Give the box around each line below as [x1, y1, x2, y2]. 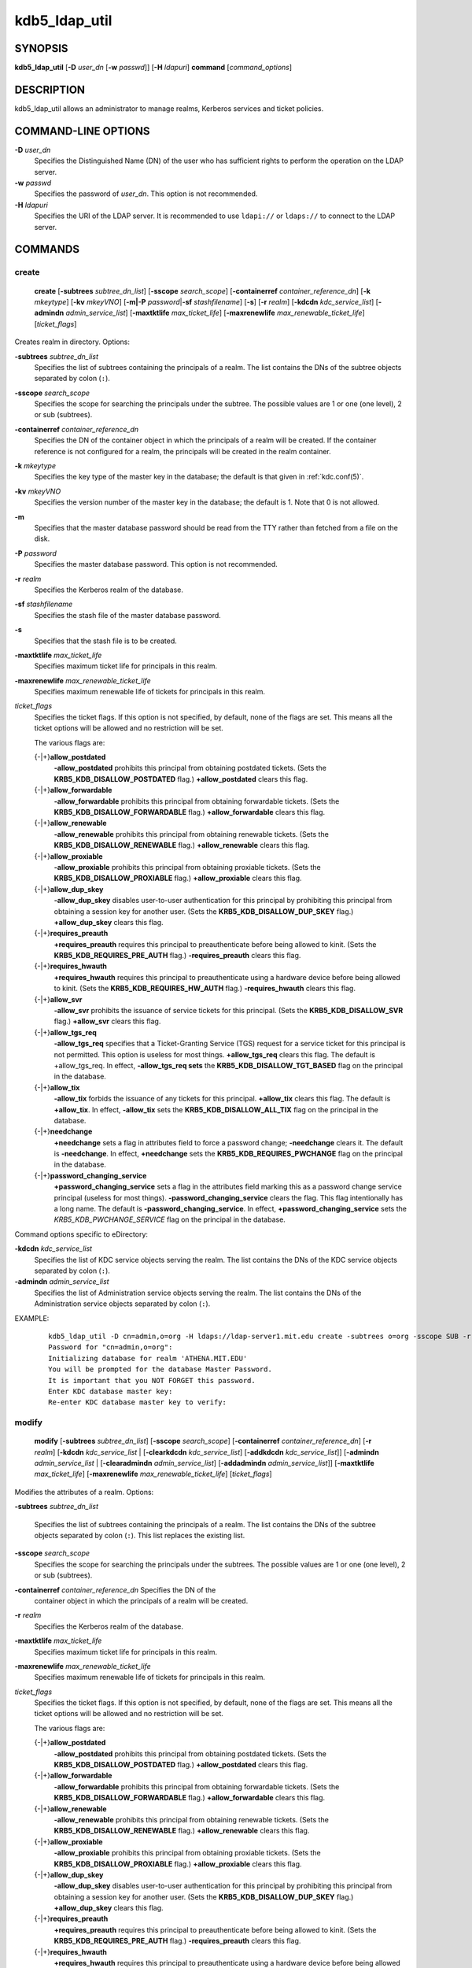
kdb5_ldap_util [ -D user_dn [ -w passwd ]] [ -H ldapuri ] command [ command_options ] [14, 63, 293, 72]
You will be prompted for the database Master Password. [48, 1365, 273, 1374]
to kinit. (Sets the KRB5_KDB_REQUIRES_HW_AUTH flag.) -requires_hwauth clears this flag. [53, 984, 356, 993]
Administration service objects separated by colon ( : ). [34, 1299, 211, 1308]
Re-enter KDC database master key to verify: [48, 1398, 227, 1407]
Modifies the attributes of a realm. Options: [14, 1487, 154, 1496]
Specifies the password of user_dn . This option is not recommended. [34, 189, 258, 198]
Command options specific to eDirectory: [14, 1229, 149, 1239]
